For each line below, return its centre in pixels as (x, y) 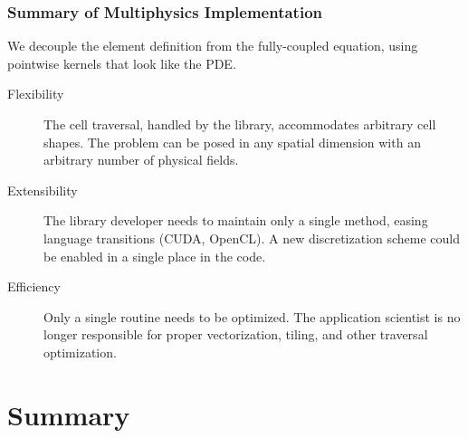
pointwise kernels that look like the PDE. (122, 63)
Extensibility (43, 190)
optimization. (80, 352)
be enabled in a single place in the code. (155, 256)
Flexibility (36, 94)
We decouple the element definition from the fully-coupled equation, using (213, 46)
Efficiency (34, 286)
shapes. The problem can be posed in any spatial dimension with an (232, 142)
